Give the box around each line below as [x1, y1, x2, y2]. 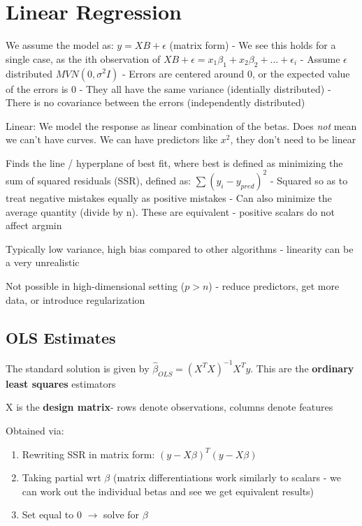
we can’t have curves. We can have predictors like [6, 132, 218, 147]
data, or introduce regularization [6, 292, 145, 307]
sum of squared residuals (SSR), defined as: [6, 173, 191, 187]
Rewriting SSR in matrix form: [22, 446, 155, 461]
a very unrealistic [6, 255, 80, 270]
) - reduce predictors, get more [208, 278, 340, 293]
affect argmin [6, 218, 62, 233]
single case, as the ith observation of [6, 51, 161, 66]
